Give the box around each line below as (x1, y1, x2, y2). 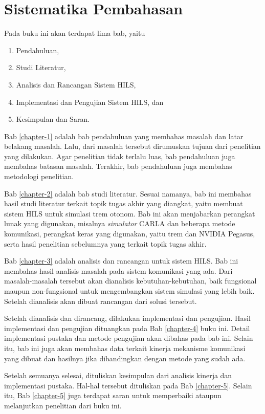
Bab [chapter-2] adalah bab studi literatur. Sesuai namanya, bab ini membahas (4, 188, 252, 199)
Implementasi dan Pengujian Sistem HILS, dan (16, 96, 164, 107)
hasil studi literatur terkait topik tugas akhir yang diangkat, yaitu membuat (4, 198, 243, 209)
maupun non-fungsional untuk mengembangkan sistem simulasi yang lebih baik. (4, 286, 255, 296)
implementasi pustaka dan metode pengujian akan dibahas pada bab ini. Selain (4, 333, 253, 343)
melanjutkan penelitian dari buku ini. (4, 400, 122, 410)
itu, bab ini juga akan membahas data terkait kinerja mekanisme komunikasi (4, 342, 246, 353)
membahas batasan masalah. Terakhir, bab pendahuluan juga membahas (4, 161, 232, 171)
